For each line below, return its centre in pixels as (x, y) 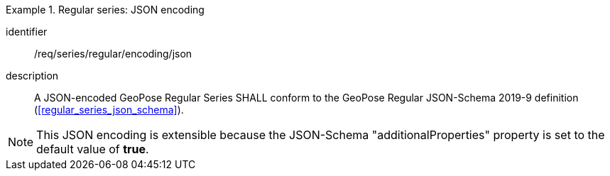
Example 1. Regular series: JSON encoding (105, 10)
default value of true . (93, 149)
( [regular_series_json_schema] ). (109, 110)
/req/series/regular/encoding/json (113, 54)
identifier (27, 32)
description (32, 76)
